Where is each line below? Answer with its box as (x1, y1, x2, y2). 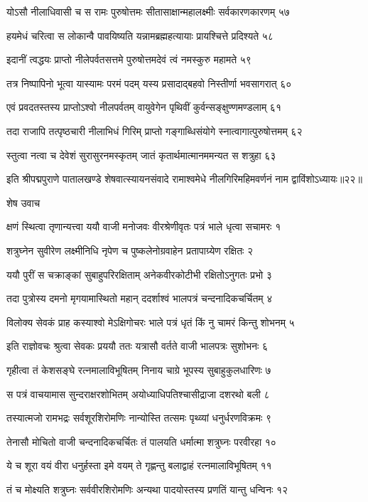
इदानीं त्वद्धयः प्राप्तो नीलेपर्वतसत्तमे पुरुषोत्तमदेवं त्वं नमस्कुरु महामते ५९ (6, 52, 251, 67)
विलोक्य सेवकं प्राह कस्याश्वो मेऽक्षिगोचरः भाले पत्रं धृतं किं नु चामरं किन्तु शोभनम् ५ (6, 314, 295, 329)
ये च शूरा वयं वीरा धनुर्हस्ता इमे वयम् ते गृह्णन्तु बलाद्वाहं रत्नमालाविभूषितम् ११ (6, 458, 272, 473)
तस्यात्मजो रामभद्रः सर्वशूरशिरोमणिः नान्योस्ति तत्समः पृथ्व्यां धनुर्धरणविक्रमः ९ (6, 410, 272, 425)
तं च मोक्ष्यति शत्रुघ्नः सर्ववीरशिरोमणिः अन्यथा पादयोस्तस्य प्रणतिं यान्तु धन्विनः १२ (6, 481, 288, 496)
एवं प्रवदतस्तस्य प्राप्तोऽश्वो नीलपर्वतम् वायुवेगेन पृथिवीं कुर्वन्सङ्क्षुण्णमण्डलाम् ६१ (6, 100, 281, 114)
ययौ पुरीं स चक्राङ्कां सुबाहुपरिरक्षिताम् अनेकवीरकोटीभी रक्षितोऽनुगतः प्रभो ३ (6, 267, 272, 282)
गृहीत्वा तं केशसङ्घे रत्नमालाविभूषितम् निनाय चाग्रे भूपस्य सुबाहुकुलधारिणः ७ (6, 362, 271, 377)
